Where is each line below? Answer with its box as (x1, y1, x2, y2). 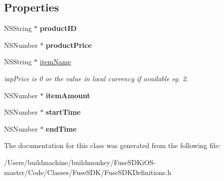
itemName (40, 56, 71, 67)
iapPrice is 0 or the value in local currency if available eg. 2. (4, 73, 189, 83)
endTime (46, 123, 77, 134)
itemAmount (46, 90, 90, 100)
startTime (46, 107, 81, 117)
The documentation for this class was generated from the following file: (4, 140, 221, 151)
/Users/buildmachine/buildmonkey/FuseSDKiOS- (4, 157, 156, 167)
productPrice (46, 39, 92, 50)
